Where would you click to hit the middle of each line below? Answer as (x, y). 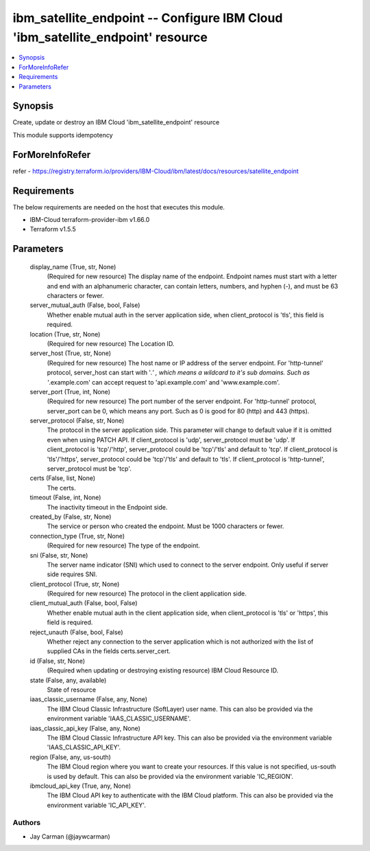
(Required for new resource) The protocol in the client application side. (147, 593)
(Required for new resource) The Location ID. (111, 343)
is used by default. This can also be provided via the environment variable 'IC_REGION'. (170, 776)
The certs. (61, 488)
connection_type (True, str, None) (77, 536)
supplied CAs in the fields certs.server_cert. (109, 651)
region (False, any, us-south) (70, 757)
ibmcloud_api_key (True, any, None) (81, 786)
